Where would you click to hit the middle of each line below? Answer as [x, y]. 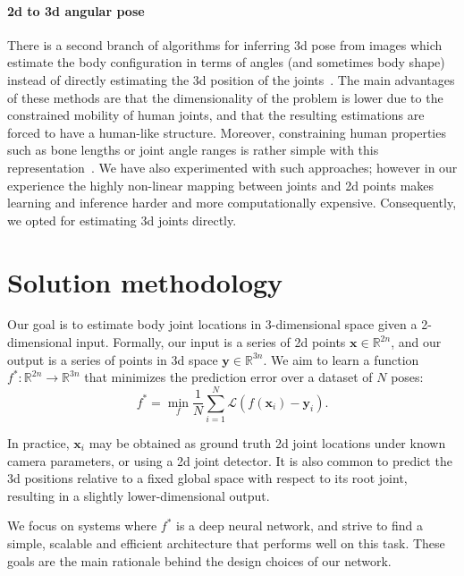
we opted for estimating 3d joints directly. [122, 220]
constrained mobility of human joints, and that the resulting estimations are [216, 115]
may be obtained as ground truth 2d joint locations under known [267, 442]
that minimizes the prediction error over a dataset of [228, 377]
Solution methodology [145, 281]
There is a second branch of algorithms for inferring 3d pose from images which [225, 44]
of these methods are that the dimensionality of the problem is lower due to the [225, 97]
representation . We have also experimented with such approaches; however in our [232, 167]
